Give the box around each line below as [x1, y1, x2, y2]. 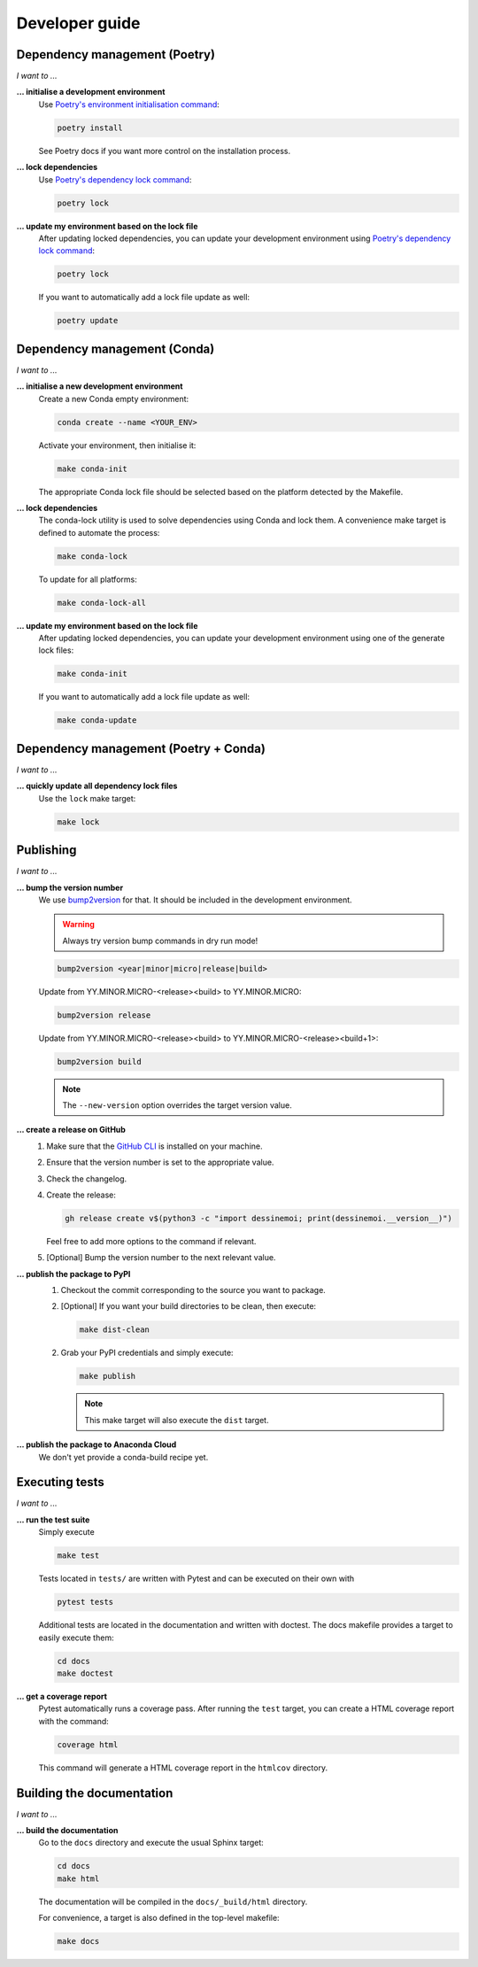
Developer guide [16, 13, 141, 33]
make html [57, 1873, 100, 1884]
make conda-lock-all [57, 598, 146, 608]
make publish [79, 1371, 136, 1382]
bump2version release [57, 1010, 151, 1020]
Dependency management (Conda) [16, 341, 215, 356]
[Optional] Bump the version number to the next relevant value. [46, 1252, 276, 1263]
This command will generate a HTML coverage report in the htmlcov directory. [38, 1762, 328, 1773]
